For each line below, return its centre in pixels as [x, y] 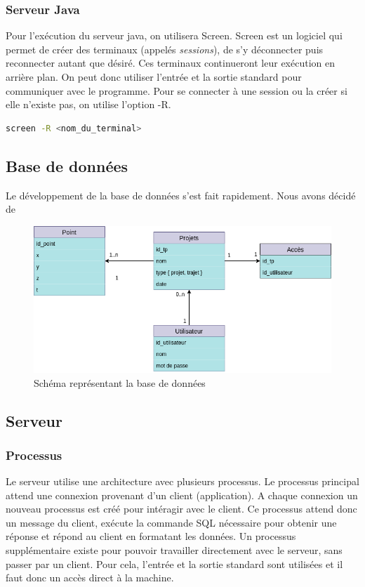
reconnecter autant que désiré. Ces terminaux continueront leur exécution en [170, 63]
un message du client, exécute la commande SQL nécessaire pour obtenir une [171, 522]
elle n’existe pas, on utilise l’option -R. [88, 104]
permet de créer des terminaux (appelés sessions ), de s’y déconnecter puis [165, 49]
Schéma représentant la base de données [120, 382]
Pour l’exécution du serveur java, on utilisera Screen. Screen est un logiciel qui [174, 35]
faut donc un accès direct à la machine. [90, 578]
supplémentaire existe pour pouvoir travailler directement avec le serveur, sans [174, 550]
